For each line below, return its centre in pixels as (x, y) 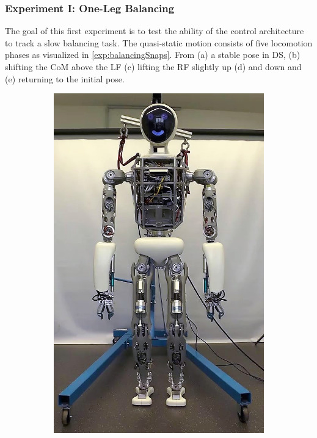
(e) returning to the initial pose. (65, 78)
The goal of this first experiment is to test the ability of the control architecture (155, 31)
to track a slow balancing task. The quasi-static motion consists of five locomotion (159, 42)
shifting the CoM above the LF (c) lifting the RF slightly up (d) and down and (153, 66)
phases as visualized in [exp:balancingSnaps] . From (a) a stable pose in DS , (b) (153, 55)
